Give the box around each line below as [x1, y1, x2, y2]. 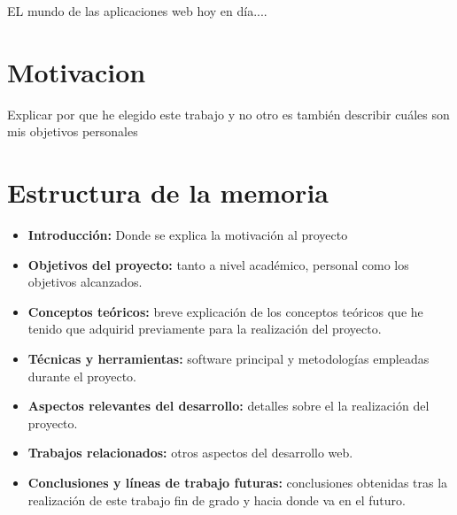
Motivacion [7, 53, 146, 89]
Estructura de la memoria [7, 174, 329, 211]
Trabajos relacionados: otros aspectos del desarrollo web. [27, 443, 353, 462]
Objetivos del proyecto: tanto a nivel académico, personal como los [27, 255, 409, 273]
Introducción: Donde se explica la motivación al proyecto [27, 226, 348, 244]
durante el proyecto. [27, 366, 136, 385]
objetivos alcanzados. [27, 273, 143, 291]
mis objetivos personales [7, 122, 138, 141]
